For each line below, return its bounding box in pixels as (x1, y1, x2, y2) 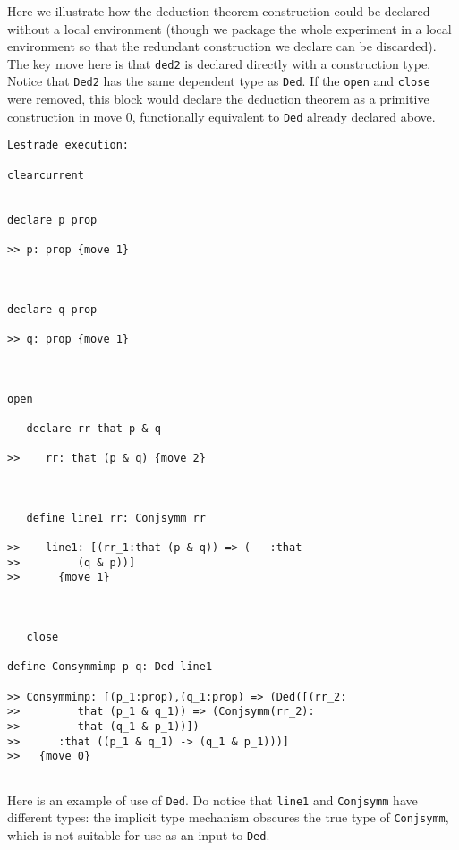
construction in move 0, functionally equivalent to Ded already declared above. (7, 106, 436, 125)
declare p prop (7, 213, 98, 226)
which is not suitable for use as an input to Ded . (7, 825, 270, 844)
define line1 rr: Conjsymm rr (26, 511, 206, 524)
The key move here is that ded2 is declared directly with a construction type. (7, 54, 431, 72)
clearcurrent (7, 168, 84, 182)
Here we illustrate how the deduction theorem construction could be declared (7, 2, 430, 20)
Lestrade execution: (7, 139, 130, 152)
